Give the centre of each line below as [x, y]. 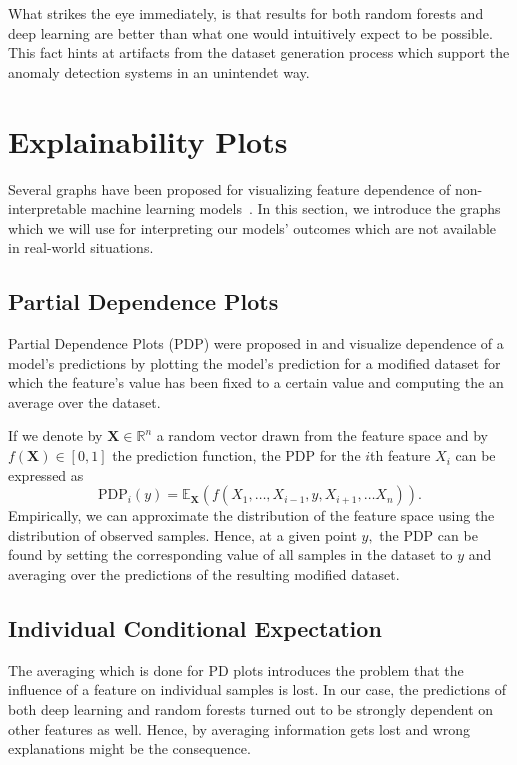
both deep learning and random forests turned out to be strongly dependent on [251, 709]
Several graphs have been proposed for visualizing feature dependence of [229, 188]
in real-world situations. [81, 247]
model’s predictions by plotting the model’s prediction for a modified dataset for [254, 362]
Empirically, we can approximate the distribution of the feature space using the [251, 515]
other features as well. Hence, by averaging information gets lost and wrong [239, 728]
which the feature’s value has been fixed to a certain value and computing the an [256, 382]
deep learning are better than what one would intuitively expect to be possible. [250, 32]
